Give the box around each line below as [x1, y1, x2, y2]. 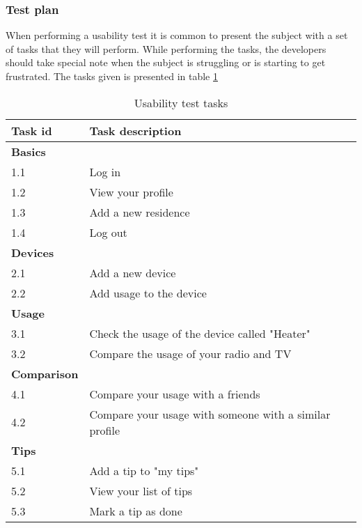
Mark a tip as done [89, 502, 182, 519]
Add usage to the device [89, 284, 207, 301]
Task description [89, 122, 182, 139]
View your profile [89, 183, 173, 200]
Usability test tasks [134, 94, 228, 111]
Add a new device [89, 264, 176, 281]
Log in [89, 163, 121, 180]
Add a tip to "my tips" [89, 462, 199, 479]
